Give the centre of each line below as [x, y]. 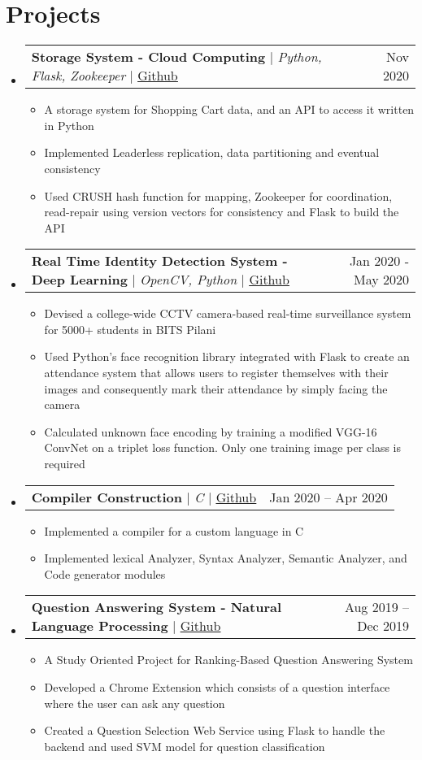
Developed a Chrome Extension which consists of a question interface [217, 687]
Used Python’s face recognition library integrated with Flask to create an [227, 356]
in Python [69, 125]
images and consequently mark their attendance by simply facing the [216, 388]
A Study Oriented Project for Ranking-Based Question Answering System [228, 660]
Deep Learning [79, 280]
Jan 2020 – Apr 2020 [328, 497]
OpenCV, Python [189, 280]
